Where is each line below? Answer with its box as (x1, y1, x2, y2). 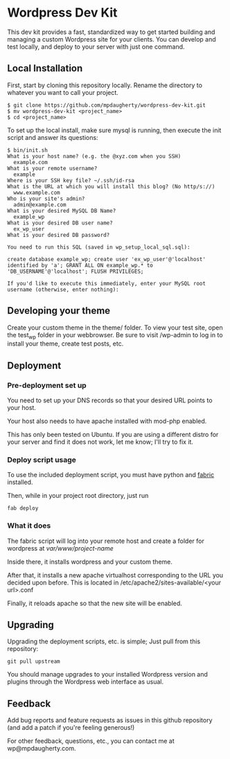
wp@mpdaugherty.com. (7, 744, 76, 753)
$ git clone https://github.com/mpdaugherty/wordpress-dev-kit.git (7, 102, 206, 109)
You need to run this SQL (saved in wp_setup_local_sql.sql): (7, 244, 191, 251)
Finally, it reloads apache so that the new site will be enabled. (7, 599, 182, 607)
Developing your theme (7, 305, 111, 316)
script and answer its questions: (7, 133, 98, 141)
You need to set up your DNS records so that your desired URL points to (7, 396, 213, 404)
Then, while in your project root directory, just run (7, 492, 149, 500)
